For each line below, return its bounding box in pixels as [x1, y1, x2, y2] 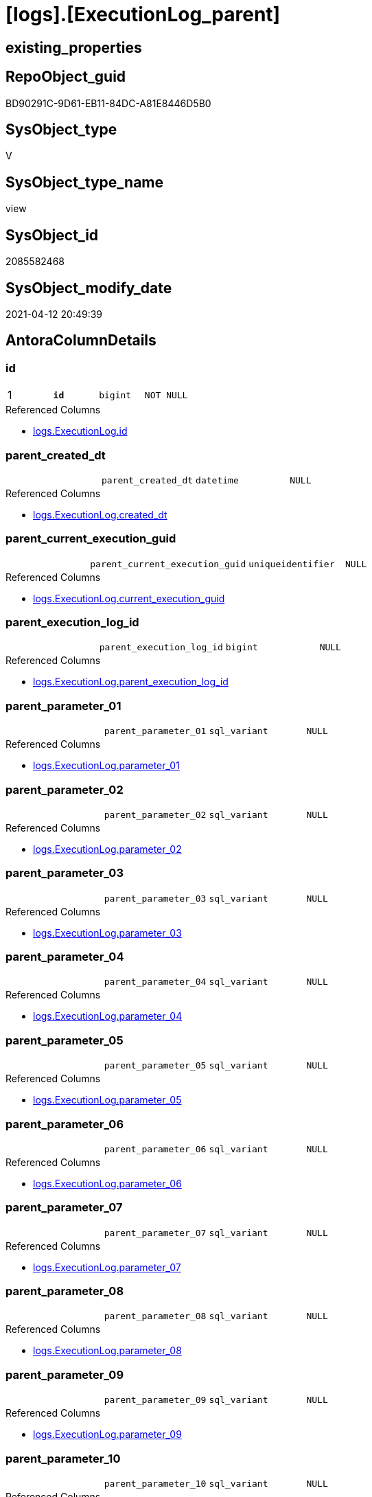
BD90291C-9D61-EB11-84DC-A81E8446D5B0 [5, 97, 211, 109]
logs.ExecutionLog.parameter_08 [33, 1345, 182, 1357]
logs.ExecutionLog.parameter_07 [33, 1261, 181, 1273]
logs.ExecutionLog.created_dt [33, 508, 167, 521]
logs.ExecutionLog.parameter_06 [33, 1177, 182, 1189]
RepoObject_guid [5, 68, 126, 86]
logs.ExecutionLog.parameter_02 [33, 843, 182, 855]
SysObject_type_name [5, 173, 164, 191]
